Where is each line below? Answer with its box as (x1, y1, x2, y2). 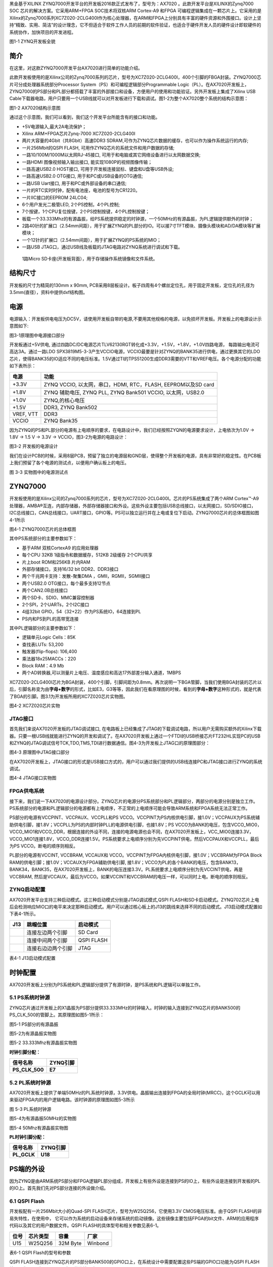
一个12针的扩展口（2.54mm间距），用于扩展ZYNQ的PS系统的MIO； (22, 237, 162, 243)
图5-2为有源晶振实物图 (9, 1030, 57, 1036)
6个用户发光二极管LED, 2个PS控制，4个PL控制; (22, 201, 120, 207)
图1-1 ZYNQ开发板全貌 (9, 38, 56, 44)
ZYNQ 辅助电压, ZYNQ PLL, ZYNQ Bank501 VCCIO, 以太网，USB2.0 (43, 389, 205, 396)
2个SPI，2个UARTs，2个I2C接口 (22, 601, 89, 608)
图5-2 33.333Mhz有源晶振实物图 (9, 1039, 77, 1046)
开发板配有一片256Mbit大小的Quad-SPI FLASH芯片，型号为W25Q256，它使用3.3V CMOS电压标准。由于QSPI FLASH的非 (9, 1208, 262, 1214)
